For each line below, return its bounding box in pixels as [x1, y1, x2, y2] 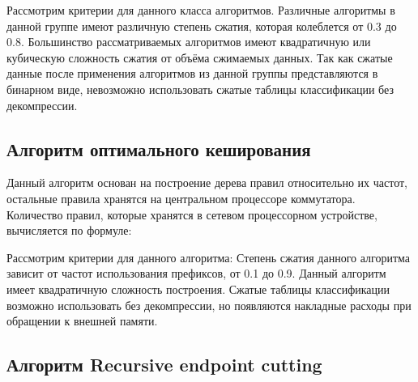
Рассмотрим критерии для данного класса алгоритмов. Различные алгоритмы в [6, 2, 395, 18]
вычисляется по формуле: [6, 222, 132, 239]
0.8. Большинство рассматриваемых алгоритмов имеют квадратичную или [6, 33, 371, 50]
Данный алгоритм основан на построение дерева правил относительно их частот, [6, 174, 407, 191]
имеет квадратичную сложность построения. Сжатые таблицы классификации [6, 280, 390, 297]
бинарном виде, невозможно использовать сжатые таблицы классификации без [6, 80, 394, 97]
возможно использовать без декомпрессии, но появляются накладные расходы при [6, 296, 412, 313]
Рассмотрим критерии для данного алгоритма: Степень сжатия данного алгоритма [6, 248, 410, 265]
